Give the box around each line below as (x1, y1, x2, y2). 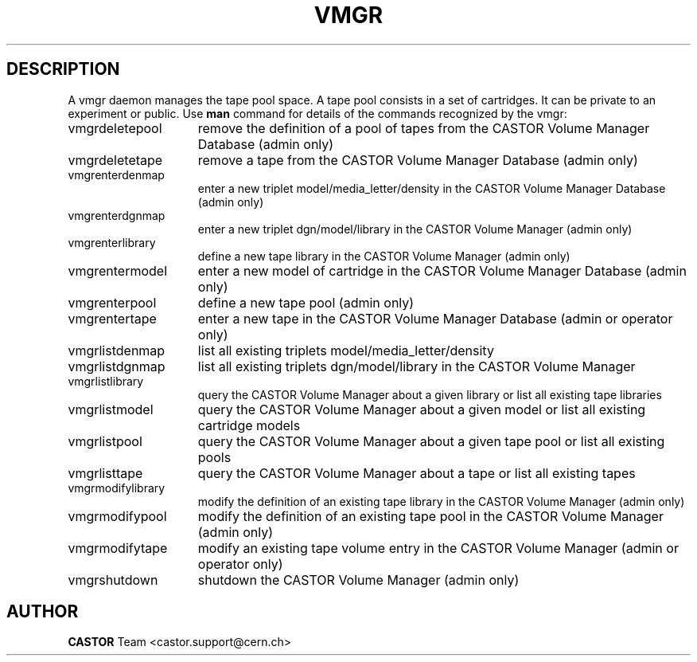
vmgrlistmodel (68, 401, 154, 417)
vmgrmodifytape (68, 539, 168, 556)
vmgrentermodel (68, 262, 168, 279)
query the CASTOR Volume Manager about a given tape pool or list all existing (197, 433, 665, 449)
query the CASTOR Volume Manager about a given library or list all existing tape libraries (197, 387, 662, 402)
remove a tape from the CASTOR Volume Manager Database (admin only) (197, 151, 638, 168)
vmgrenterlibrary (68, 235, 156, 249)
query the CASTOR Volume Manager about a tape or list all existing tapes (197, 464, 636, 481)
